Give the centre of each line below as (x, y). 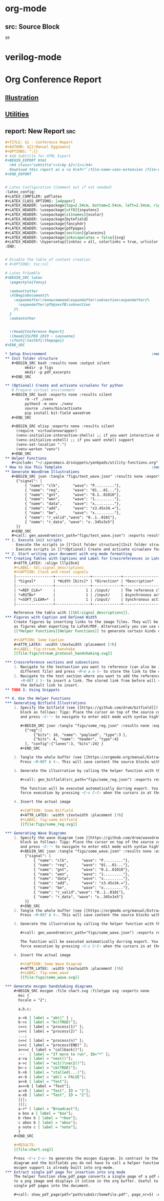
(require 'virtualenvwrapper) (47, 431)
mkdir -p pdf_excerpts (48, 372)
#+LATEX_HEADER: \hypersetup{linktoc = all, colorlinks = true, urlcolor (82, 242)
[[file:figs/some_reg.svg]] (49, 824)
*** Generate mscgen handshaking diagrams (49, 986)
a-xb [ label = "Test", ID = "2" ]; (54, 1095)
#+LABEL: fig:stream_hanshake (45, 649)
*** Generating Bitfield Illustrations (46, 703)
